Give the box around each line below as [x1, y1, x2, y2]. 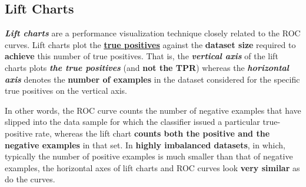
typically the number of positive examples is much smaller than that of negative [5, 150, 293, 162]
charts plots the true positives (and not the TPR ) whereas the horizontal [5, 61, 289, 73]
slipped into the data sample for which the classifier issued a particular [5, 115, 260, 128]
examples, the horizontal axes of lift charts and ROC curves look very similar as [5, 161, 300, 174]
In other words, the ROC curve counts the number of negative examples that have [5, 104, 301, 116]
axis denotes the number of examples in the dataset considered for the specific [5, 73, 300, 85]
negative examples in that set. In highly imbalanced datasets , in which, [5, 138, 285, 151]
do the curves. [5, 173, 55, 185]
